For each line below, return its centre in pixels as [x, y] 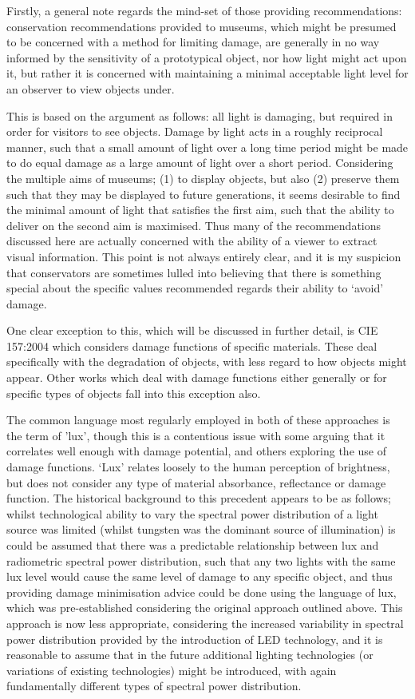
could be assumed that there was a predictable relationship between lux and [193, 545]
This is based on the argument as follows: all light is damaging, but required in [200, 115]
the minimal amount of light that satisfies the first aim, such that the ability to [200, 210]
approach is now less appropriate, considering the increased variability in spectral [205, 623]
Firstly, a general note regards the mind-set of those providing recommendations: [204, 10]
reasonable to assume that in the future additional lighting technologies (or [190, 655]
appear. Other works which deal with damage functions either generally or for [197, 377]
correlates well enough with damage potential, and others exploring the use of [196, 451]
